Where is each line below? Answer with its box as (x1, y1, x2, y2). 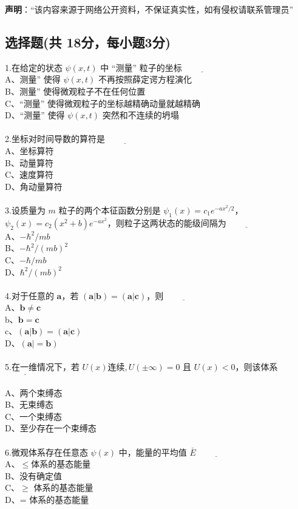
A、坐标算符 (5, 144, 54, 157)
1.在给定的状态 (5, 61, 63, 73)
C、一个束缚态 (5, 410, 63, 422)
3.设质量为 (5, 203, 46, 216)
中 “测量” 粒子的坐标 (100, 61, 182, 73)
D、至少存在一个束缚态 (5, 422, 97, 434)
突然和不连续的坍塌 (102, 109, 179, 121)
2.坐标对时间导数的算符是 (5, 132, 105, 145)
